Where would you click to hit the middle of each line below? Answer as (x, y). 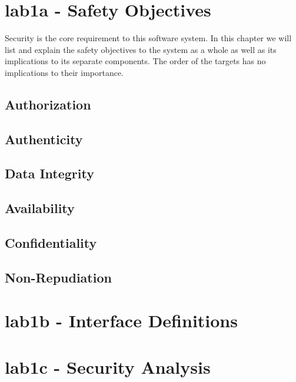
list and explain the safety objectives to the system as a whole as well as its (141, 49)
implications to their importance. (64, 72)
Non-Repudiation (58, 277)
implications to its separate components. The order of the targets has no (135, 61)
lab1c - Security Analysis (108, 366)
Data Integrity (49, 173)
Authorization (48, 104)
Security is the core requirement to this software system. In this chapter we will (148, 38)
